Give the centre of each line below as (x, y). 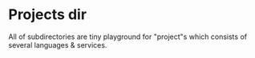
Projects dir (47, 15)
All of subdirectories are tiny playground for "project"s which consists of (127, 37)
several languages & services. (58, 44)
